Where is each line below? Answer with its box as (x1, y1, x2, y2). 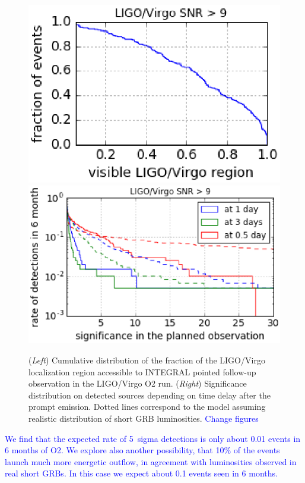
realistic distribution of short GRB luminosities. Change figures (28, 412, 259, 424)
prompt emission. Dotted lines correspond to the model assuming (28, 400, 266, 413)
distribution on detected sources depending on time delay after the (28, 388, 271, 401)
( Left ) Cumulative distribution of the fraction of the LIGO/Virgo (28, 353, 265, 366)
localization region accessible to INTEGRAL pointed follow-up (28, 365, 256, 378)
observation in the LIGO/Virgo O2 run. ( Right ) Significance (28, 377, 247, 390)
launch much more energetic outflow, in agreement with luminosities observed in (5, 455, 297, 468)
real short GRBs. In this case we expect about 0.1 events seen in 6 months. (5, 467, 278, 479)
